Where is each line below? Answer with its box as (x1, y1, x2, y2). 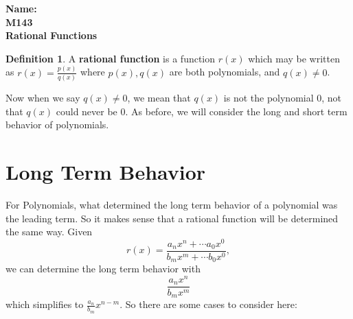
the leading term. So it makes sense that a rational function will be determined (5, 211, 339, 225)
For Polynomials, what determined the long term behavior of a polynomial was (5, 197, 338, 211)
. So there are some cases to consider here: (119, 297, 297, 311)
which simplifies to (5, 297, 84, 311)
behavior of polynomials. (5, 117, 109, 132)
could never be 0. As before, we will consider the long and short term (56, 104, 348, 118)
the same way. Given (5, 224, 93, 239)
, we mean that (127, 91, 191, 104)
